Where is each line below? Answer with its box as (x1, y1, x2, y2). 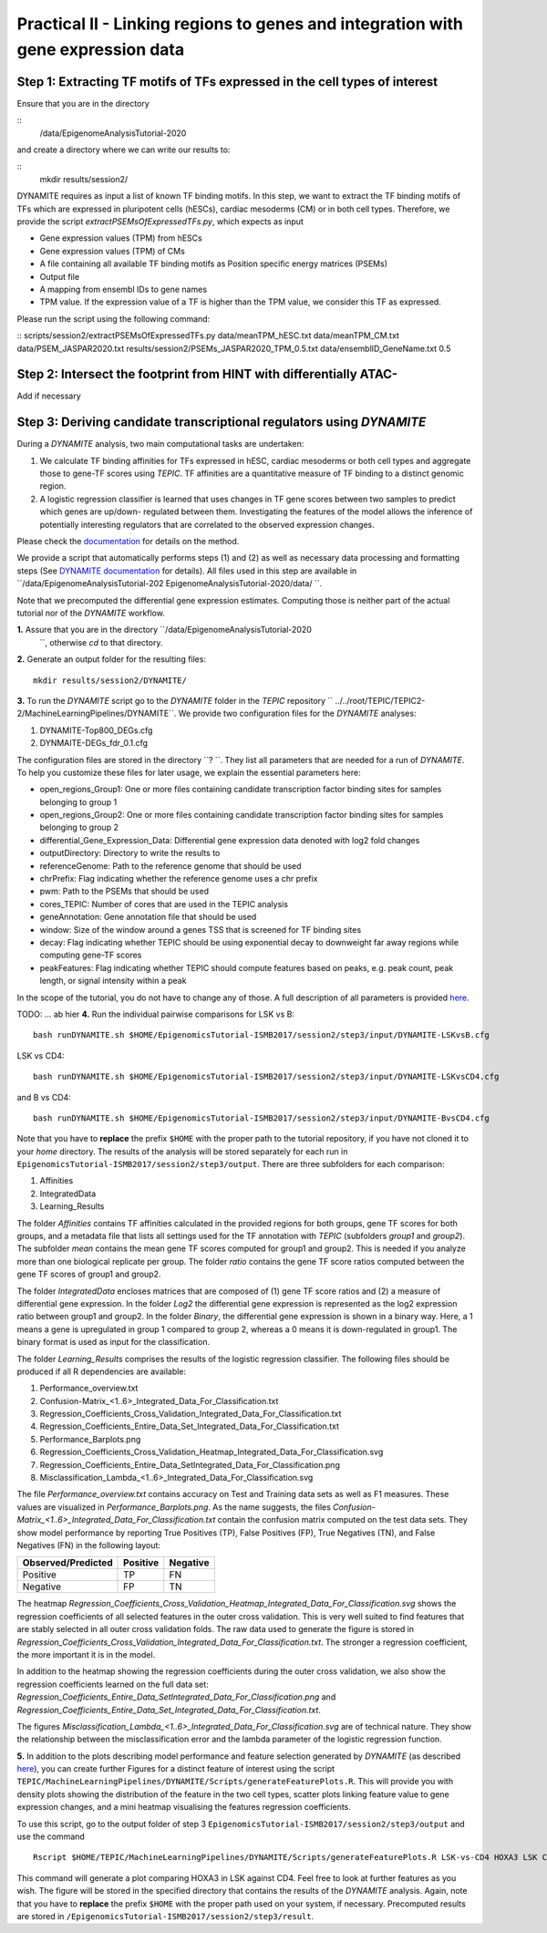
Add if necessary (16, 390, 81, 401)
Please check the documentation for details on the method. (16, 536, 240, 547)
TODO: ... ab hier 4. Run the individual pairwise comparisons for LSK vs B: (16, 1008, 295, 1019)
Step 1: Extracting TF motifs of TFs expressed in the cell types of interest (16, 74, 438, 89)
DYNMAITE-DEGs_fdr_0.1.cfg (39, 738, 149, 749)
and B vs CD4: (16, 1091, 72, 1102)
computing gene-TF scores (39, 949, 142, 961)
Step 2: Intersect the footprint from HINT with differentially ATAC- (16, 367, 398, 382)
